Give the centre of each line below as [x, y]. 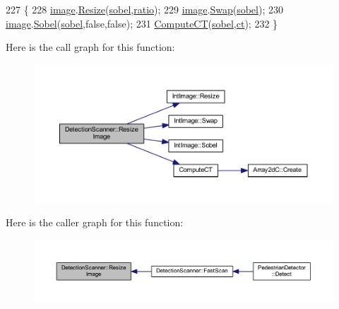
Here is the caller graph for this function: [95, 222]
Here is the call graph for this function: [90, 47]
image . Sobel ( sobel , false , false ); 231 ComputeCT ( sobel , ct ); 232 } [142, 23]
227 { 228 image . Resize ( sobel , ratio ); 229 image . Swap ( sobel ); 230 [144, 9]
